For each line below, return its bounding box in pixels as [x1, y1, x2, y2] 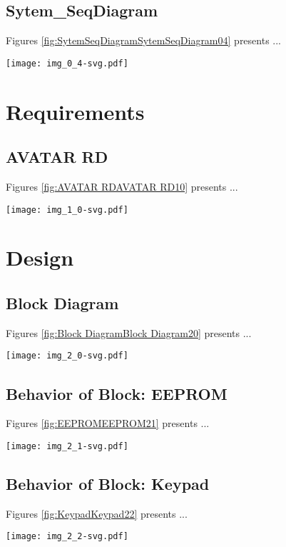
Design [6, 243, 74, 272]
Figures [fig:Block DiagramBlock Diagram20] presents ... [6, 325, 252, 340]
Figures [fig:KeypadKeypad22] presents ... [6, 506, 188, 521]
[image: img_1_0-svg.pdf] [6, 204, 128, 215]
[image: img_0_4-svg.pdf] [6, 58, 128, 69]
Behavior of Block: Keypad [6, 472, 210, 494]
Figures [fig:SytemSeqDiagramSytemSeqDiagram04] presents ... [6, 33, 282, 48]
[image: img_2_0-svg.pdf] [6, 351, 128, 361]
